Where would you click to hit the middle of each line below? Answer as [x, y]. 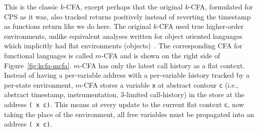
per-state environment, [39, 84]
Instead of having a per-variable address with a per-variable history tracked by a [127, 75]
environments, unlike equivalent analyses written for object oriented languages [123, 36]
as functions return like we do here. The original [78, 26]
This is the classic [31, 6]
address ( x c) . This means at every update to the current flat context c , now [124, 104]
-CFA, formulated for [221, 6]
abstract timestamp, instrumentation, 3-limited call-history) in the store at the [124, 94]
